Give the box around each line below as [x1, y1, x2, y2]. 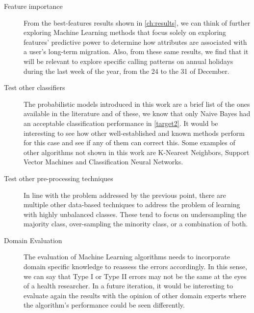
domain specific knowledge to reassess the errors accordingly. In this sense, [24, 261, 247, 272]
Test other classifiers [4, 82, 65, 93]
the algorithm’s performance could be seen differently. [24, 300, 185, 310]
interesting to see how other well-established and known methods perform [24, 127, 245, 138]
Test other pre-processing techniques [4, 173, 113, 183]
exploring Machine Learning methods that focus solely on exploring [24, 27, 226, 37]
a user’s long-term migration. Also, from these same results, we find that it [24, 46, 249, 57]
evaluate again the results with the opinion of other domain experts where [24, 290, 246, 300]
